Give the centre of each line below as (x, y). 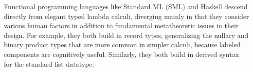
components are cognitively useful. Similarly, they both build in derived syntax (122, 54)
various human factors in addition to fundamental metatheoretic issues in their (121, 26)
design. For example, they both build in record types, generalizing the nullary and (126, 35)
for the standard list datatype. (49, 63)
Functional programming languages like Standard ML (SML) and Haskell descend (126, 6)
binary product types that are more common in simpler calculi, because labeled (122, 45)
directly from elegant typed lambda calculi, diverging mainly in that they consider (126, 16)
